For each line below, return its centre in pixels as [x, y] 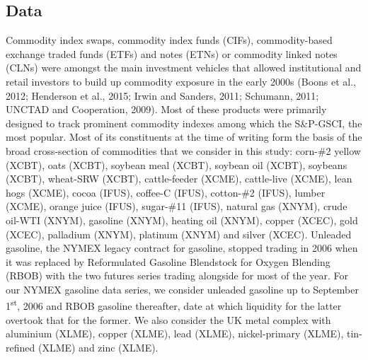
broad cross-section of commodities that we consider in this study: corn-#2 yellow [183, 150]
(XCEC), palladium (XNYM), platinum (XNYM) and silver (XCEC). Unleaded [179, 234]
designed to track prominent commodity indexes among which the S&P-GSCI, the [184, 123]
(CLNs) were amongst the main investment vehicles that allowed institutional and [184, 68]
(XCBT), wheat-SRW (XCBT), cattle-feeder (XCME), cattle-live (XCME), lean [179, 179]
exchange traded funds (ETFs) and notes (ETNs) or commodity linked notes [172, 53]
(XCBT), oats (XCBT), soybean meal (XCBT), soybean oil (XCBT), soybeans [177, 164]
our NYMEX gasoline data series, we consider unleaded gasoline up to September [182, 289]
